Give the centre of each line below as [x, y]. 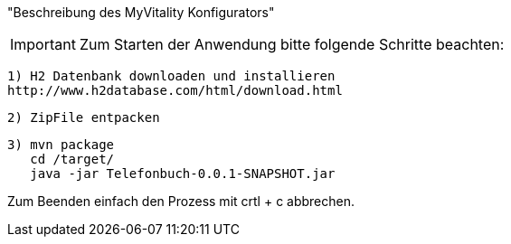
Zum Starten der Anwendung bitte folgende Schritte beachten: [292, 44]
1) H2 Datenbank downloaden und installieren [171, 76]
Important [43, 44]
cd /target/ [72, 159]
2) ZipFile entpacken [84, 117]
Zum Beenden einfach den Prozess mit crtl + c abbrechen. [181, 201]
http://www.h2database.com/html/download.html [175, 90]
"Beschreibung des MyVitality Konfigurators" [141, 12]
